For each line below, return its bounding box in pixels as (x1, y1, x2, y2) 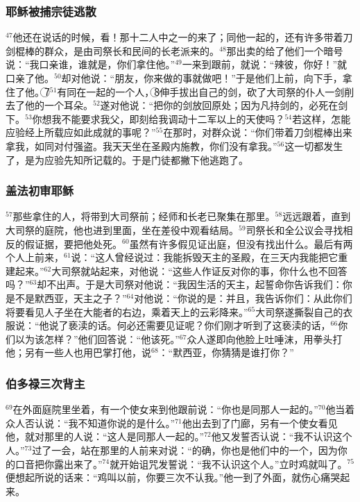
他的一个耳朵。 (24, 98, 93, 112)
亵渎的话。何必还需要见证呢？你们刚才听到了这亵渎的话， (68, 318, 331, 333)
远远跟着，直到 (282, 209, 351, 224)
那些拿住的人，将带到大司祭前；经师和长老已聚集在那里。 (12, 209, 275, 224)
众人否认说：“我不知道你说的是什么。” (6, 415, 175, 430)
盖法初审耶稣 (6, 182, 74, 199)
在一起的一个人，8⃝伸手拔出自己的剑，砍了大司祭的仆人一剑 (76, 84, 345, 99)
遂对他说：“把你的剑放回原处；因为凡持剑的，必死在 (100, 98, 338, 112)
